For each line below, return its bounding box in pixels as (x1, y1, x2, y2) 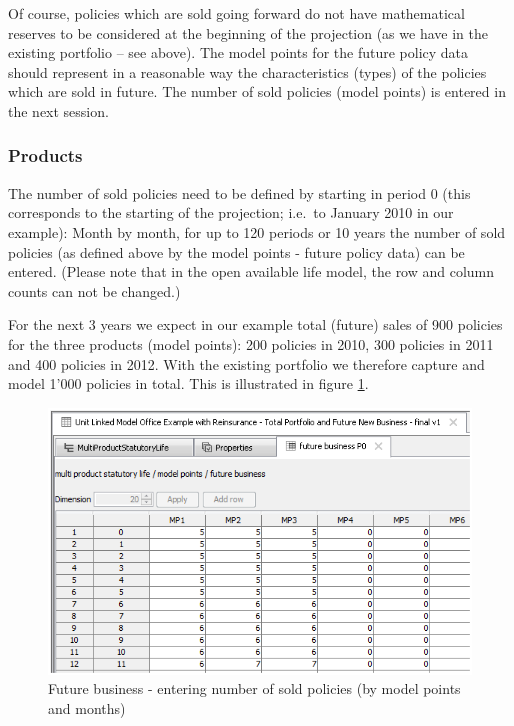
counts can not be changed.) (8, 280, 181, 301)
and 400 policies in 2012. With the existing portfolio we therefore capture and (8, 353, 485, 374)
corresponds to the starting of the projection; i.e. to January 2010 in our (8, 202, 454, 223)
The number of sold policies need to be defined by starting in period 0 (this (8, 182, 471, 203)
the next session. (8, 100, 109, 121)
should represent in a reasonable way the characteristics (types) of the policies (8, 61, 487, 82)
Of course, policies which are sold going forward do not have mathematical (8, 3, 465, 23)
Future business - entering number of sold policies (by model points (48, 678, 461, 699)
